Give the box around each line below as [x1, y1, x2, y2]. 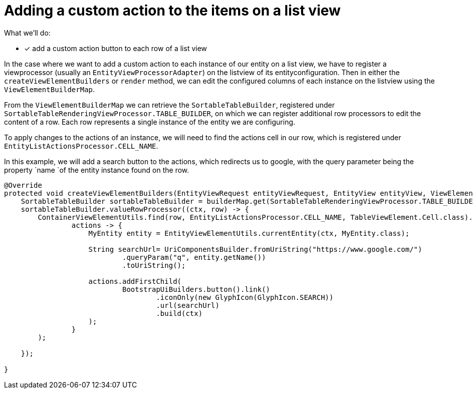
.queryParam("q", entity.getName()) [122, 253, 266, 261]
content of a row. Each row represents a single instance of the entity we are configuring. [4, 117, 296, 126]
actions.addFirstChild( [88, 277, 182, 285]
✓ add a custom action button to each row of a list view [24, 44, 207, 53]
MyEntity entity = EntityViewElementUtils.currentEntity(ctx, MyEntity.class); [88, 229, 410, 237]
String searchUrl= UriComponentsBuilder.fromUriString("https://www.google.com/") [88, 245, 422, 253]
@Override [4, 181, 42, 189]
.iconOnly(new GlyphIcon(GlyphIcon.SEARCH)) [156, 293, 334, 301]
